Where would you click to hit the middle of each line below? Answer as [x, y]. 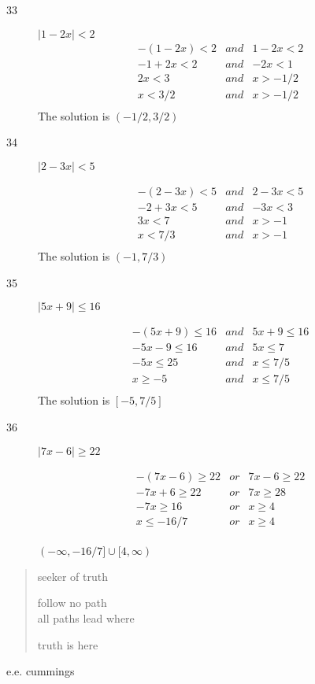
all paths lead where [86, 617]
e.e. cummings [41, 671]
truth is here [68, 644]
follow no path [72, 603]
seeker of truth [73, 576]
